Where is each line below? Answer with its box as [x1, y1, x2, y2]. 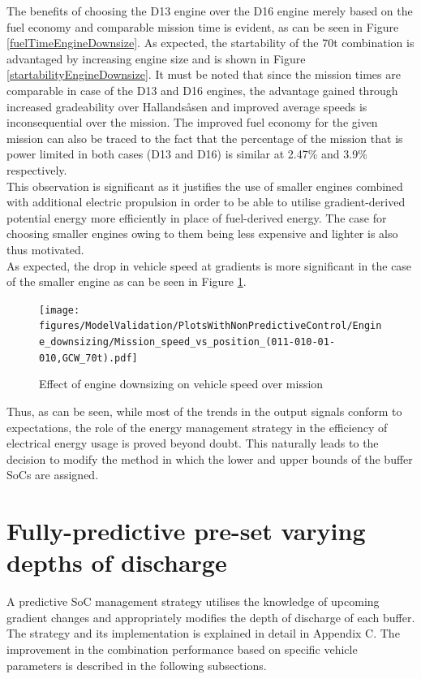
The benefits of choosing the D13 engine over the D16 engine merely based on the [6, 2, 413, 19]
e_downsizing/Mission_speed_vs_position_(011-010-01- [39, 336, 336, 348]
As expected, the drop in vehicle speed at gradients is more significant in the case [6, 257, 412, 274]
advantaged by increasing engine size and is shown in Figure [6, 50, 306, 67]
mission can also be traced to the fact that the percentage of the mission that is [6, 129, 403, 146]
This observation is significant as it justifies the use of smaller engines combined [6, 177, 403, 194]
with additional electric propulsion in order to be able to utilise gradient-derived [6, 193, 406, 210]
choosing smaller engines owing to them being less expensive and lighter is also [6, 225, 398, 242]
